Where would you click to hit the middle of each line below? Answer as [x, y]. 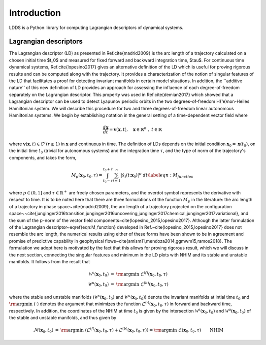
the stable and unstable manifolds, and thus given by [63, 317]
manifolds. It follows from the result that [50, 261]
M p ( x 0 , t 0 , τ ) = [87, 176]
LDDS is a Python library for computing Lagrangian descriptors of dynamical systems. [96, 28]
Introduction [35, 13]
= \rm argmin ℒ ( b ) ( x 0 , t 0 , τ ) [139, 284]
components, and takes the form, [43, 157]
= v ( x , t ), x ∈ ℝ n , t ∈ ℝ [135, 129]
